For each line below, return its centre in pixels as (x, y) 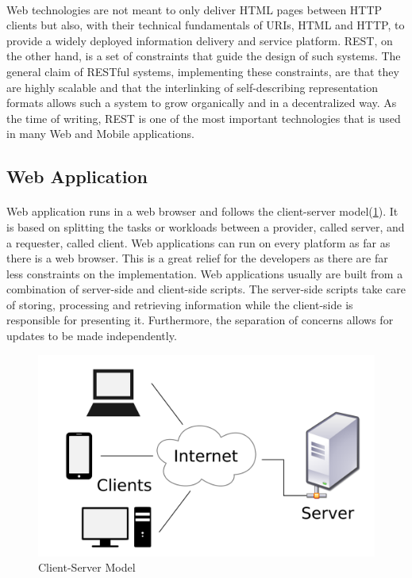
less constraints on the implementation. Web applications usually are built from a (205, 273)
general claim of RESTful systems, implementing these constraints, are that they (203, 71)
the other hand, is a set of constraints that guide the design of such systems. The (204, 56)
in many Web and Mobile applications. (100, 134)
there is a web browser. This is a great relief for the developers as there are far (197, 258)
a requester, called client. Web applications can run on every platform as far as (198, 242)
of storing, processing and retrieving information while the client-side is (180, 304)
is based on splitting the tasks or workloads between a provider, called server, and (206, 226)
